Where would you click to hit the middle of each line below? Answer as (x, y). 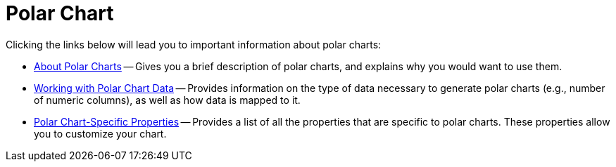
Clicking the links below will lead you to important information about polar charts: (194, 44)
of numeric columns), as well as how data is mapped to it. (167, 100)
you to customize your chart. (100, 133)
